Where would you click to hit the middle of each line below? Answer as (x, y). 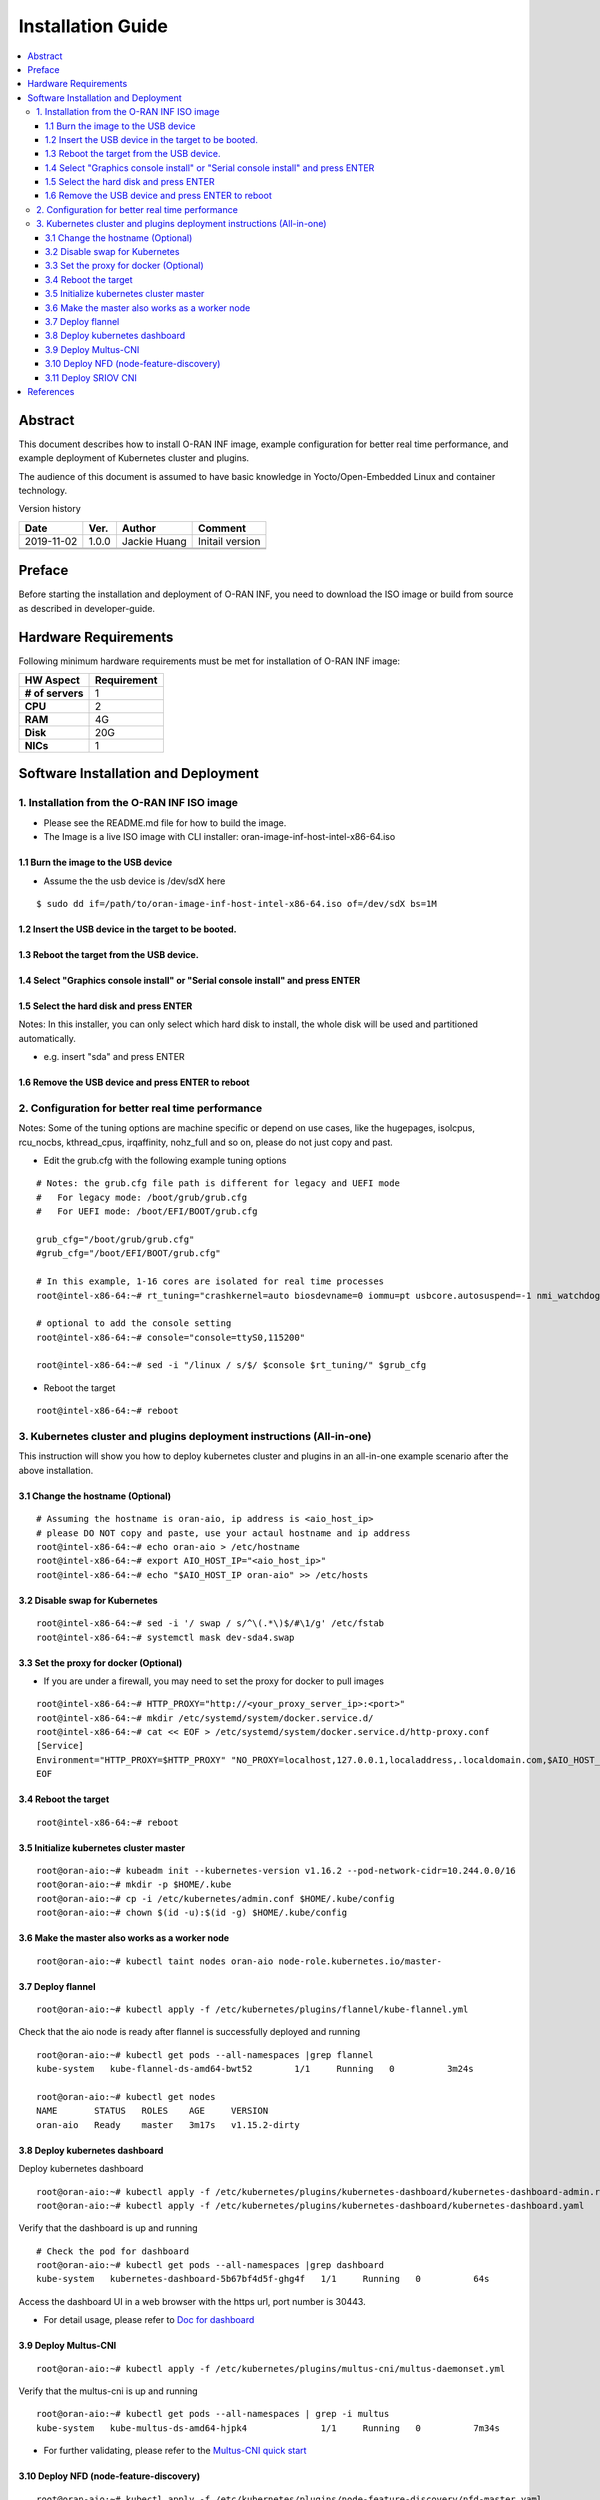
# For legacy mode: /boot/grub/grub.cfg (142, 1197)
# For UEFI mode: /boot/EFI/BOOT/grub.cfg (147, 1211)
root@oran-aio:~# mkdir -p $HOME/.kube (134, 1884)
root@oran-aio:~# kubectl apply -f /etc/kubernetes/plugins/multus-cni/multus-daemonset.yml (271, 2368)
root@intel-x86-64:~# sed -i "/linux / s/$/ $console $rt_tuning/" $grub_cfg (231, 1365)
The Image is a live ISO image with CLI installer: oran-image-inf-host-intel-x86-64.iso (219, 837)
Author (139, 528)
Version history (50, 509)
